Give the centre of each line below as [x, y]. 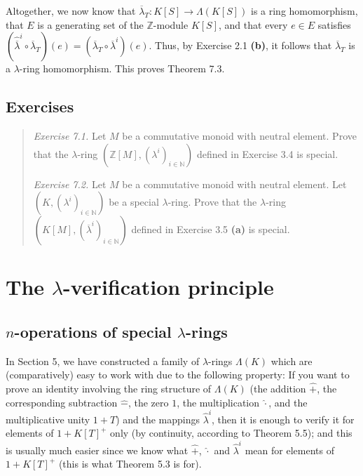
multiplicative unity [48, 419]
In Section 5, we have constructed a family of [103, 361]
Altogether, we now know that [71, 11]
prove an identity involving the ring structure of [109, 388]
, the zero [148, 402]
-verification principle [169, 287]
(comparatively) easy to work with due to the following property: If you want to [178, 375]
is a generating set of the [90, 24]
